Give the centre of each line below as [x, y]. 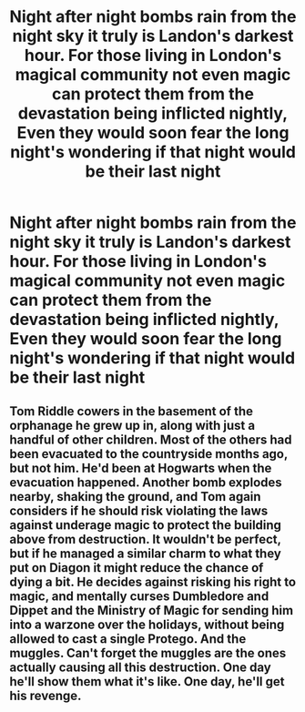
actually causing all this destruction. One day [140, 667]
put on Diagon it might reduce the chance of [137, 568]
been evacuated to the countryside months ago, [149, 454]
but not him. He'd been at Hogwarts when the [141, 468]
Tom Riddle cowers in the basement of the [131, 411]
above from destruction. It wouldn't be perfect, [145, 539]
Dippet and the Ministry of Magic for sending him [152, 610]
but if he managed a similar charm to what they [146, 553]
